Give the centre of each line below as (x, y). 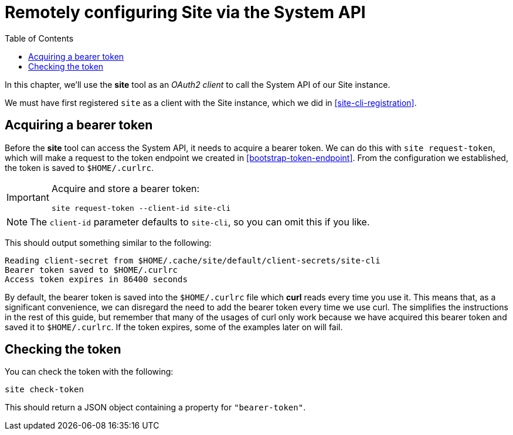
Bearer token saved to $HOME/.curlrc (91, 270)
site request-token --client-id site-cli (141, 208)
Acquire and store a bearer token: (125, 188)
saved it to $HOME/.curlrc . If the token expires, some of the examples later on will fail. (174, 327)
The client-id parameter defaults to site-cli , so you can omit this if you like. (200, 222)
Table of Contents (39, 38)
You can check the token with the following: (89, 372)
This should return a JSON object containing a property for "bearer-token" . (155, 407)
